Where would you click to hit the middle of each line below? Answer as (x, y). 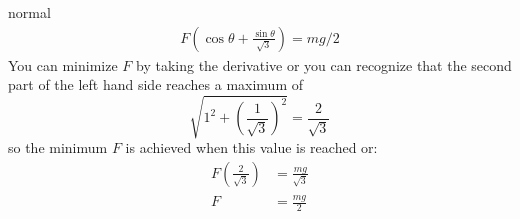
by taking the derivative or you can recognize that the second (324, 64)
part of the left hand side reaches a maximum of (155, 84)
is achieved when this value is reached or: (251, 147)
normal (29, 12)
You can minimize (63, 64)
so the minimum (58, 147)
